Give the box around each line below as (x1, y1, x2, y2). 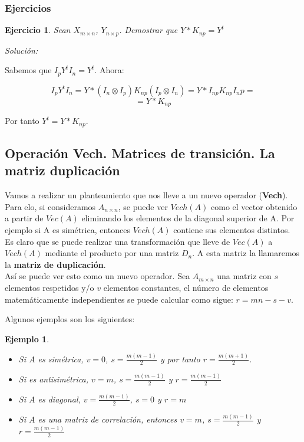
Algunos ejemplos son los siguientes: (5, 313, 135, 325)
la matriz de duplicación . (5, 258, 106, 270)
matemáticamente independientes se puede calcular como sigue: (5, 293, 233, 305)
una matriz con (217, 270, 272, 282)
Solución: (5, 44, 38, 56)
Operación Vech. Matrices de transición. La (5, 144, 275, 162)
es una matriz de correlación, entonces (38, 413, 177, 425)
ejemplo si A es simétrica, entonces (5, 224, 131, 235)
